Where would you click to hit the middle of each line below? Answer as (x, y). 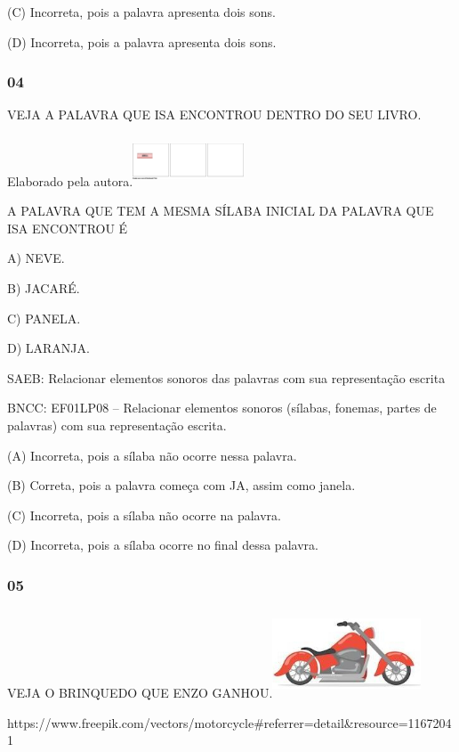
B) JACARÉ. (44, 287)
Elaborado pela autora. (70, 180)
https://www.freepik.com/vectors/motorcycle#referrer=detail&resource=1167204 (229, 722)
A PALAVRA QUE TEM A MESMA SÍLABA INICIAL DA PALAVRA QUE (221, 211)
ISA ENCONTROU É (68, 228)
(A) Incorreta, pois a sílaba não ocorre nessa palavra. (152, 455)
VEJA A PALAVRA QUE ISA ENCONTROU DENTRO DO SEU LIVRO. (214, 114)
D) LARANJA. (48, 348)
